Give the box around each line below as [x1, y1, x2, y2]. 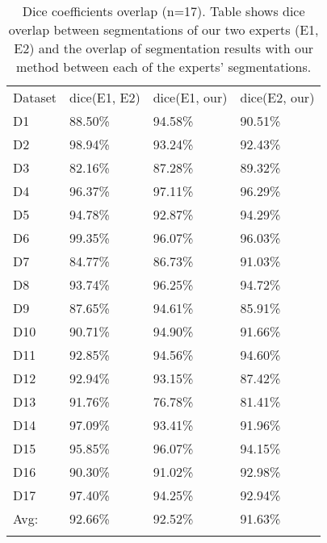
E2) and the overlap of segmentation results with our [14, 39, 314, 57]
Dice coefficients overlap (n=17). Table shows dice [22, 2, 305, 20]
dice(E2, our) [240, 88, 315, 107]
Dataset [13, 88, 57, 107]
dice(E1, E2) [69, 88, 140, 107]
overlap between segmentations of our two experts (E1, [8, 20, 319, 39]
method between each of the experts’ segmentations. [16, 57, 312, 76]
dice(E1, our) [153, 88, 228, 107]
